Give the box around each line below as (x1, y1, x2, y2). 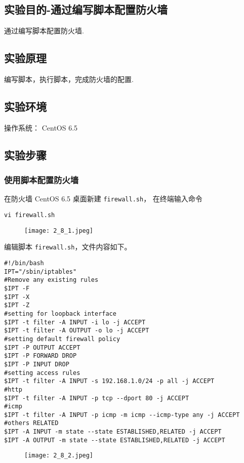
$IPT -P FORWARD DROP (4, 352, 77, 360)
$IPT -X (4, 293, 30, 301)
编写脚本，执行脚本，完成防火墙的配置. (4, 74, 134, 84)
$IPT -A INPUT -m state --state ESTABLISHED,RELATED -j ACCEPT (4, 428, 222, 436)
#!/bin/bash (4, 260, 44, 267)
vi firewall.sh (4, 212, 55, 219)
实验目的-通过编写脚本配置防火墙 (4, 2, 168, 17)
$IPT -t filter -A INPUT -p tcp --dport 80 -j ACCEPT (4, 394, 189, 402)
